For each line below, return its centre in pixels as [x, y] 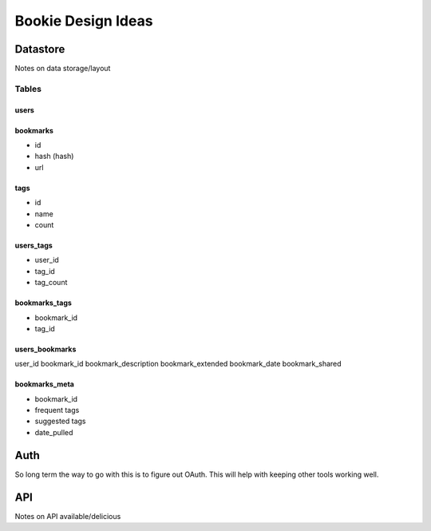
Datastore [40, 49]
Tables [28, 89]
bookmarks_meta [45, 384]
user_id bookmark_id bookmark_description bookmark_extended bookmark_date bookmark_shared [178, 364]
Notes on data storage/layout [63, 69]
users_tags [34, 245]
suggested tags [60, 421]
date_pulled [54, 432]
